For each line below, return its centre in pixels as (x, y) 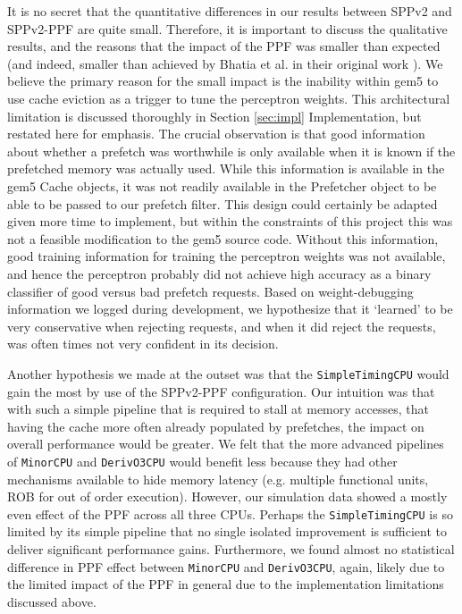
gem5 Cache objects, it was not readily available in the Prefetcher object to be (222, 185)
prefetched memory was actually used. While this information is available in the (226, 168)
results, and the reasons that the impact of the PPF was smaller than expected (224, 46)
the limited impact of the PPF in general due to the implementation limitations (226, 584)
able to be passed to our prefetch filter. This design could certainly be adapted (223, 203)
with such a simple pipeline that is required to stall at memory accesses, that (218, 409)
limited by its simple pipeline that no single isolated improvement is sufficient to (227, 531)
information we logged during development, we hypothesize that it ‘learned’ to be (230, 309)
